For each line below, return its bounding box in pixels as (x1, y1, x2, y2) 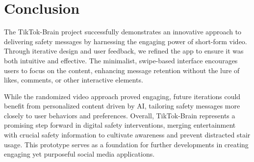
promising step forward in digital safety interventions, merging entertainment (4, 120, 236, 130)
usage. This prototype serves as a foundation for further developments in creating (4, 139, 249, 149)
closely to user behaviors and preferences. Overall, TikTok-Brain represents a (4, 110, 235, 120)
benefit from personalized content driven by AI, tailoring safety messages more (4, 101, 240, 111)
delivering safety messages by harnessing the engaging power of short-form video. (4, 36, 247, 46)
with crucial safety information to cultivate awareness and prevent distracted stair (4, 130, 251, 140)
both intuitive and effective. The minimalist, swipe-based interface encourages (4, 55, 238, 65)
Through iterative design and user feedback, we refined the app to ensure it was (4, 46, 244, 56)
